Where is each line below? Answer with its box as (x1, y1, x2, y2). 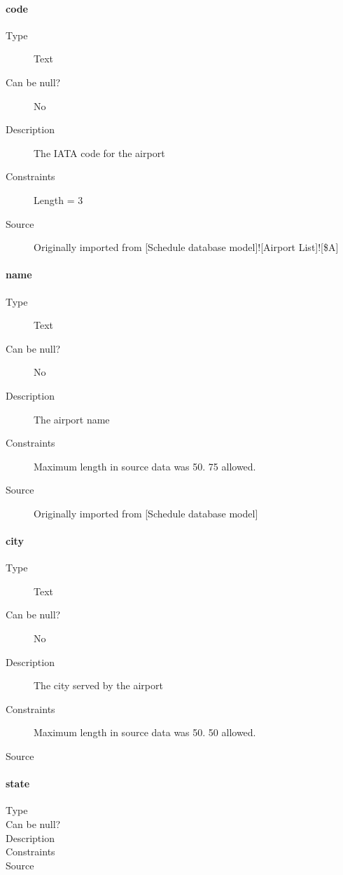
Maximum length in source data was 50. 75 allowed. (34, 459, 256, 473)
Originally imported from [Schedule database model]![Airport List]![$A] (34, 240, 339, 255)
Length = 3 (34, 192, 83, 207)
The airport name (34, 412, 110, 426)
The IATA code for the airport (34, 145, 165, 160)
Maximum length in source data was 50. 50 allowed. (34, 725, 256, 740)
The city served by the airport (34, 678, 163, 693)
